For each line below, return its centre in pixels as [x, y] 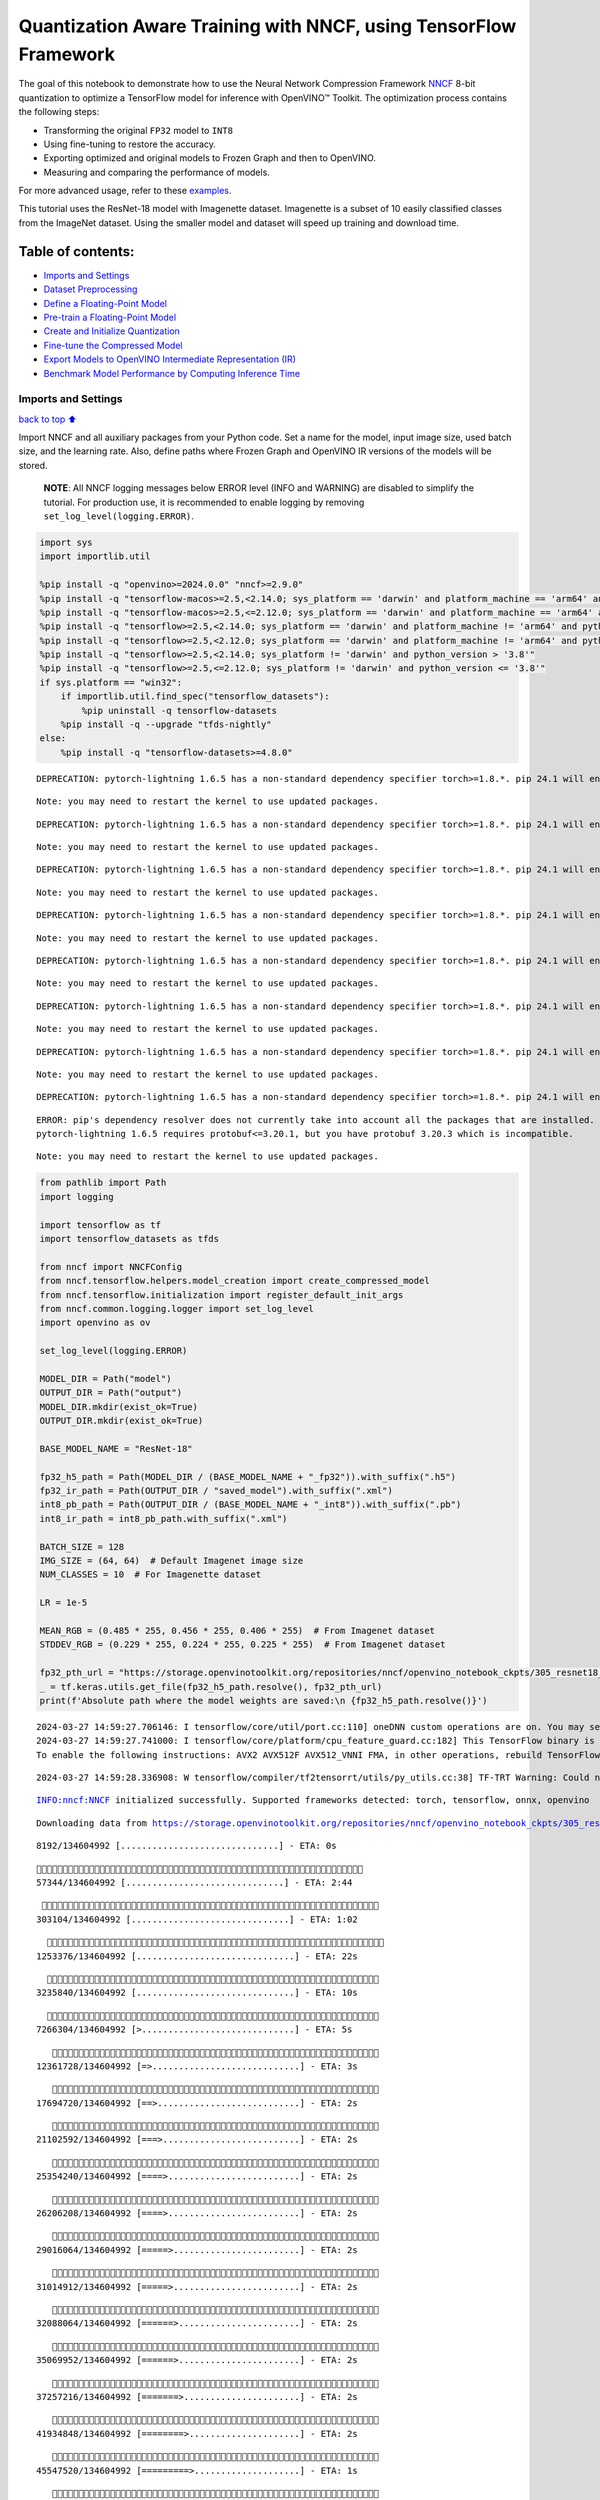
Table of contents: [76, 251]
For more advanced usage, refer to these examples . [125, 191]
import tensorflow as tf [100, 1224]
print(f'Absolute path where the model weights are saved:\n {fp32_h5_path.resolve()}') [264, 1700]
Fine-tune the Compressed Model [113, 345]
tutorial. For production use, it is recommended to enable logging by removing [204, 502]
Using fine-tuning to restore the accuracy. [130, 144]
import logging [76, 1196]
